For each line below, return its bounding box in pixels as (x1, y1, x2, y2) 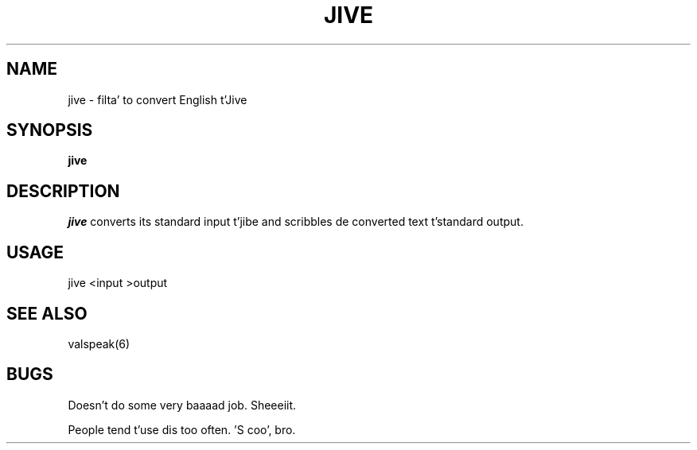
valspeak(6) (68, 336, 130, 351)
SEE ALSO (6, 303, 88, 324)
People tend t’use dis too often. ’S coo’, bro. (68, 422, 296, 436)
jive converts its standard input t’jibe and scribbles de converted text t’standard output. (68, 215, 524, 229)
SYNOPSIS (6, 120, 93, 141)
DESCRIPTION (6, 180, 120, 201)
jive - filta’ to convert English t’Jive (68, 92, 247, 107)
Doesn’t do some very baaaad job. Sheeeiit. (68, 398, 297, 412)
